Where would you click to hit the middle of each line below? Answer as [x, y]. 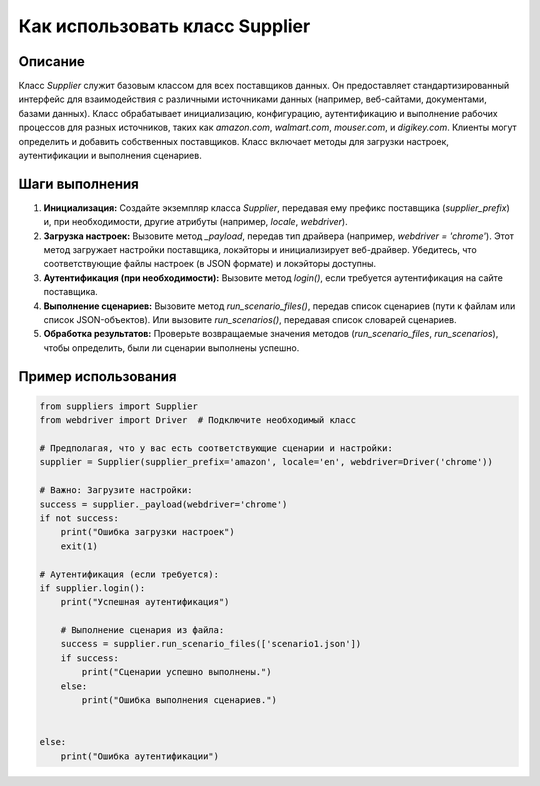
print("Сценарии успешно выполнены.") [176, 672]
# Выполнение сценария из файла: [142, 630]
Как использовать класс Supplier [164, 26]
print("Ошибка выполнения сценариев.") [179, 700]
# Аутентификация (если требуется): [129, 574]
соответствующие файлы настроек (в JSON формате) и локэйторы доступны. [210, 264]
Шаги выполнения [78, 183]
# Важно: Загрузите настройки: [116, 490]
